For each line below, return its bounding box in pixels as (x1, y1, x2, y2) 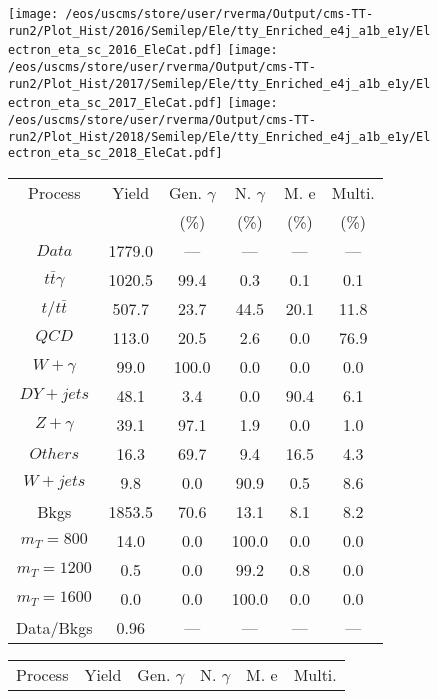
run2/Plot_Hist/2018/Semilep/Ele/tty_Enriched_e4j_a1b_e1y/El (8, 129, 431, 144)
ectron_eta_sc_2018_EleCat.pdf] (8, 146, 223, 161)
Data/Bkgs (16, 615, 93, 639)
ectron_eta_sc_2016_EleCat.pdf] (8, 43, 223, 58)
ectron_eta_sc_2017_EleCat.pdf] (8, 96, 223, 111)
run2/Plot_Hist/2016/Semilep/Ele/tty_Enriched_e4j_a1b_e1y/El (8, 23, 431, 38)
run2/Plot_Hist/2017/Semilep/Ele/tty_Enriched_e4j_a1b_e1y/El (8, 76, 431, 91)
